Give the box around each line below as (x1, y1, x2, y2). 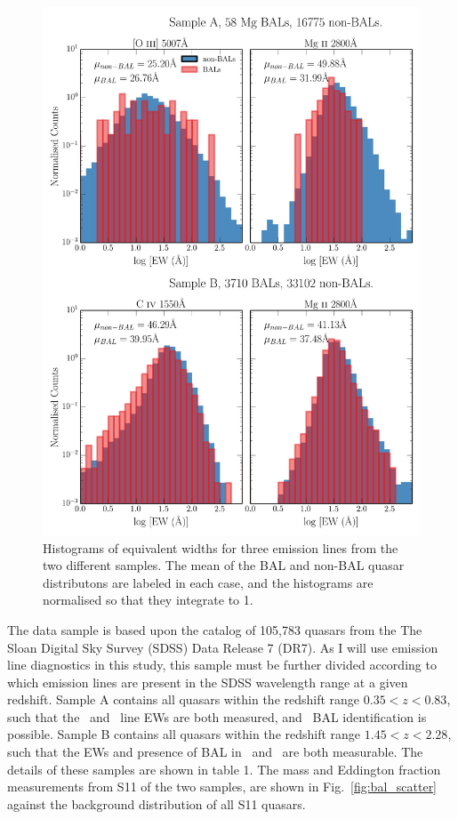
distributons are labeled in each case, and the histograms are (43, 573, 374, 591)
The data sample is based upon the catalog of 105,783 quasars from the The (7, 620, 422, 638)
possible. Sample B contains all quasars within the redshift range (7, 725, 361, 743)
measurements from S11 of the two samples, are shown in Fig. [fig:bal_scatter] (7, 777, 438, 796)
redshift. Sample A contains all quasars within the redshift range (7, 690, 360, 709)
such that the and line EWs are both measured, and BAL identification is (7, 707, 427, 726)
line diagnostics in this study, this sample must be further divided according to (7, 655, 437, 674)
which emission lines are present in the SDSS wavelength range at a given (7, 672, 408, 691)
